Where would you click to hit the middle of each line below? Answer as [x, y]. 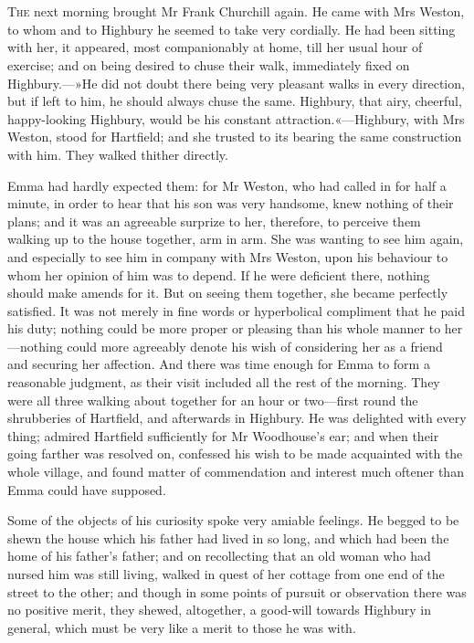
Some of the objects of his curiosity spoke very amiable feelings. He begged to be [233, 520]
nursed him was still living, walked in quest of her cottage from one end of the [226, 574]
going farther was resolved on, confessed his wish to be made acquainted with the [235, 453]
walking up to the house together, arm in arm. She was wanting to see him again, [236, 239]
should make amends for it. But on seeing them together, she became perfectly [228, 293]
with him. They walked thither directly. [118, 154]
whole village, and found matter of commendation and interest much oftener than [236, 472]
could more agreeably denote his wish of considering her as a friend [255, 346]
